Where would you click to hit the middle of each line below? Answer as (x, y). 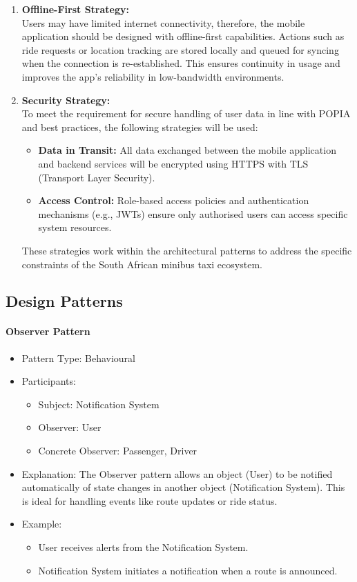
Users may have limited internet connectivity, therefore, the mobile (163, 22)
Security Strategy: (66, 100)
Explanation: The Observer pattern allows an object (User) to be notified (177, 473)
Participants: (49, 381)
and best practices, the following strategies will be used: (140, 127)
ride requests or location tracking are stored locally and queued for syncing (180, 49)
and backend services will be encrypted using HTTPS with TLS (173, 163)
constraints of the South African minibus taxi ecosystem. (142, 264)
